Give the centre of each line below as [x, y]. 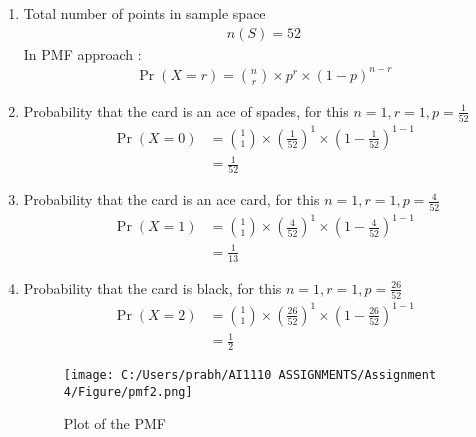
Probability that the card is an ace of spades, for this [186, 110]
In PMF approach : [82, 53]
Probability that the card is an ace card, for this [171, 199]
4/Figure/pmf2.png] [128, 391]
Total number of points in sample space [144, 13]
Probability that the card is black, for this [152, 287]
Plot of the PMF [114, 423]
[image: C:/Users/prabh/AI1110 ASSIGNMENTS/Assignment [250, 374]
